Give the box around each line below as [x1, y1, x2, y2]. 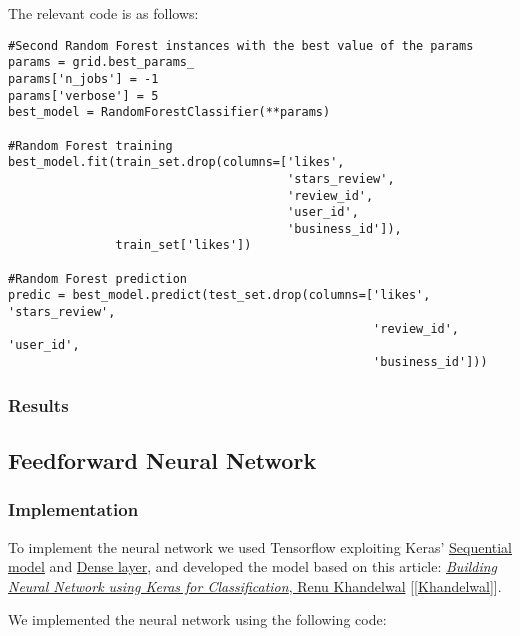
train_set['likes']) [115, 238, 252, 253]
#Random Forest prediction [8, 271, 187, 286]
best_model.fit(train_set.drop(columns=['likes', [8, 155, 345, 170]
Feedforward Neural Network [8, 444, 317, 475]
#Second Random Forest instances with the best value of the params [8, 38, 474, 53]
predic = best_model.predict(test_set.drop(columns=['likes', [8, 288, 431, 303]
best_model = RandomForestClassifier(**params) [8, 105, 331, 120]
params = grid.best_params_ [8, 55, 195, 70]
